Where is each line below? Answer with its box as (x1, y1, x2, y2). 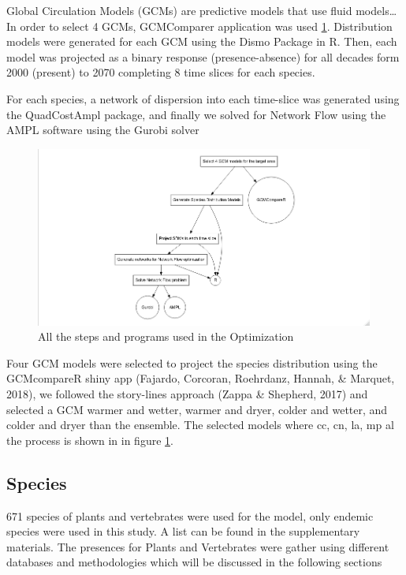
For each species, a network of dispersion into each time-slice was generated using (6, 90, 400, 106)
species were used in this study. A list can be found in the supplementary (6, 523, 360, 540)
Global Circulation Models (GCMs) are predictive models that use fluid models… (6, 2, 397, 18)
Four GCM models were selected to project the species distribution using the (6, 354, 378, 371)
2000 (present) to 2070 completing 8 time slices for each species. (6, 64, 315, 80)
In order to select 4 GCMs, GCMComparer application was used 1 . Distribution (6, 17, 393, 34)
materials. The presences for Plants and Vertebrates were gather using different (6, 538, 389, 554)
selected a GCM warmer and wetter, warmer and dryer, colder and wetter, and (6, 401, 388, 417)
